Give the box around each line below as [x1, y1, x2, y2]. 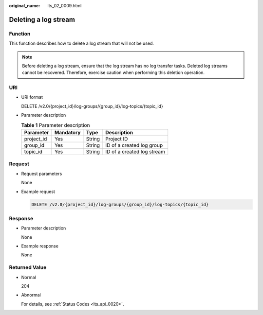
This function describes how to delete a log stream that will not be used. [9, 40, 154, 46]
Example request [21, 189, 56, 194]
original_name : [9, 3, 40, 8]
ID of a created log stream [105, 148, 165, 155]
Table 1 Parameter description [21, 122, 90, 128]
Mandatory [54, 129, 81, 136]
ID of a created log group [105, 142, 163, 149]
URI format [21, 94, 43, 100]
